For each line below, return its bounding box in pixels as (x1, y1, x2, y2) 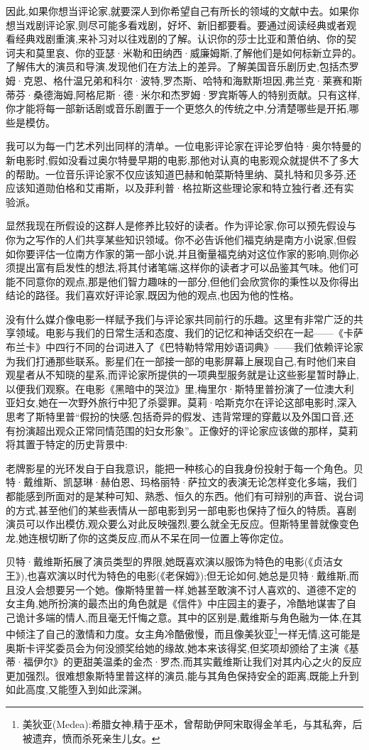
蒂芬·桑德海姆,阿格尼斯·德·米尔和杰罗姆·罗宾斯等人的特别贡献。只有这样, (6, 87, 360, 102)
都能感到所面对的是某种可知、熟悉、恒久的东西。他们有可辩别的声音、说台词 (6, 489, 363, 503)
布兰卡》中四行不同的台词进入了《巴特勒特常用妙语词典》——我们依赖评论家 (6, 339, 363, 354)
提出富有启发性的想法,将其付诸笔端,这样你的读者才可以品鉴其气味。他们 (15, 260, 349, 275)
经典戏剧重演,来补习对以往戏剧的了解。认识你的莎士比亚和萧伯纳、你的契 (15, 31, 356, 46)
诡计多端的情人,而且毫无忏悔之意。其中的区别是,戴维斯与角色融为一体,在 (15, 609, 352, 624)
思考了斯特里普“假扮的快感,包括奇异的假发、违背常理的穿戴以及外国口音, (6, 409, 344, 424)
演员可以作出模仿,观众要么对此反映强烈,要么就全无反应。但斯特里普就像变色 (6, 516, 359, 531)
